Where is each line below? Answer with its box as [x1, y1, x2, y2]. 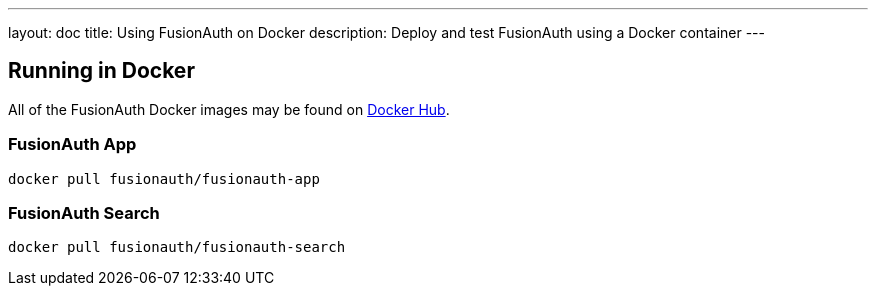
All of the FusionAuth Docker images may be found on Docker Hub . [8, 100, 450, 118]
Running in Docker [8, 58, 195, 84]
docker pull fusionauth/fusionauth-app [8, 170, 320, 187]
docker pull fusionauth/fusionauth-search [8, 239, 346, 256]
